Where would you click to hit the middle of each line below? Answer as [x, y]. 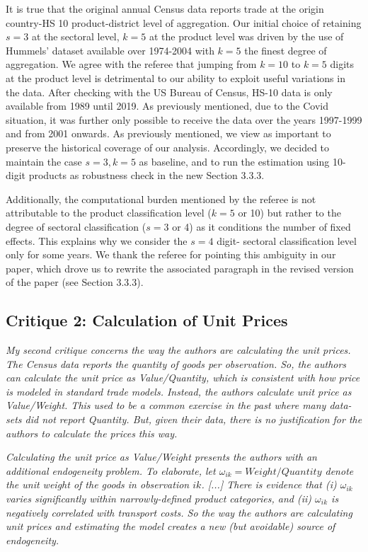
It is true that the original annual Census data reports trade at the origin [165, 8]
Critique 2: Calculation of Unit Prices [147, 320]
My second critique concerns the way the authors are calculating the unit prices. [178, 350]
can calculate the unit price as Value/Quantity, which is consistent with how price [183, 378]
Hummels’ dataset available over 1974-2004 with [110, 50]
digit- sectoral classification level [287, 240]
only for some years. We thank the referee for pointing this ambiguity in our [171, 254]
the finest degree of [286, 50]
